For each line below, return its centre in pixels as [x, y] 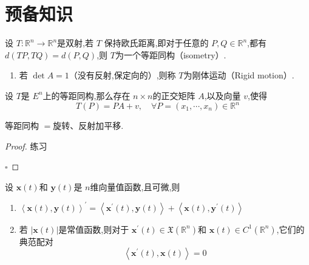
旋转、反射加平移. [88, 125]
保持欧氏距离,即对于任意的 [156, 43]
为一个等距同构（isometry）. [171, 54]
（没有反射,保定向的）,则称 [122, 75]
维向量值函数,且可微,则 [135, 186]
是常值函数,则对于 [94, 229]
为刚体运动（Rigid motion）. [239, 75]
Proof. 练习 [26, 146]
